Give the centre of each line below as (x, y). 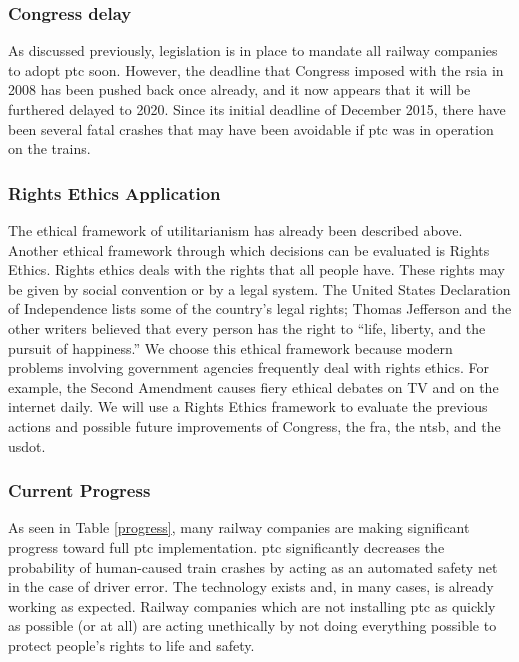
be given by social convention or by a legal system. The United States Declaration (259, 288)
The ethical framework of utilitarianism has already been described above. (235, 230)
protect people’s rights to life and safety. (131, 644)
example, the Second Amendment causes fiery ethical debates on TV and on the (253, 386)
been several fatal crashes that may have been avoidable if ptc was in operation (251, 128)
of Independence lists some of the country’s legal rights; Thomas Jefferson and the (260, 308)
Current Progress (79, 490)
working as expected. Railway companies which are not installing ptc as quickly (252, 605)
